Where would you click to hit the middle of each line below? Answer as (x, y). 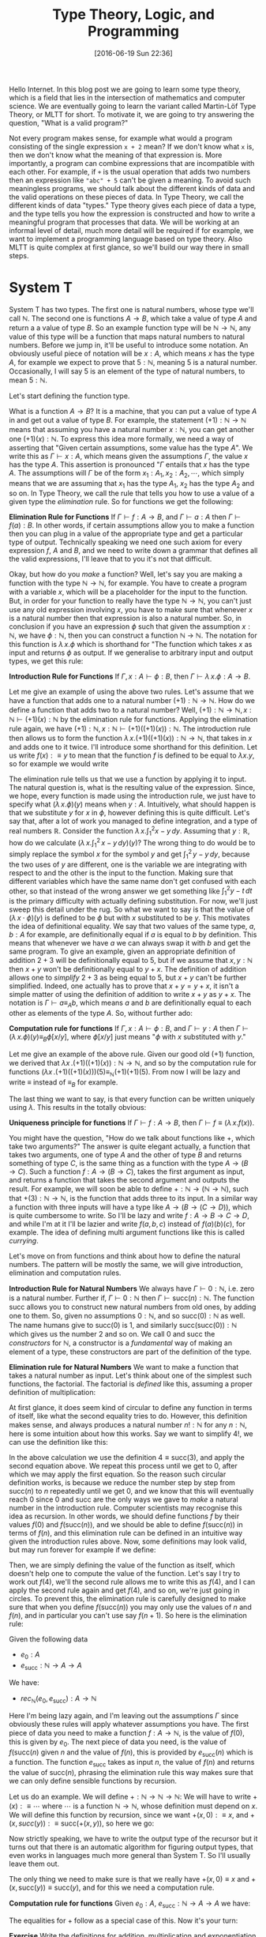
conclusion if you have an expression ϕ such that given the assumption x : (130, 626)
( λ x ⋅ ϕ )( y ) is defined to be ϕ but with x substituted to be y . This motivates (130, 918)
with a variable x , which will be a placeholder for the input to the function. (128, 592)
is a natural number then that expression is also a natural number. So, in (126, 619)
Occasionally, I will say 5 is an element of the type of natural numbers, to (127, 371)
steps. (19, 255)
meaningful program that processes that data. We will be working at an (124, 222)
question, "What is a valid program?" (69, 122)
